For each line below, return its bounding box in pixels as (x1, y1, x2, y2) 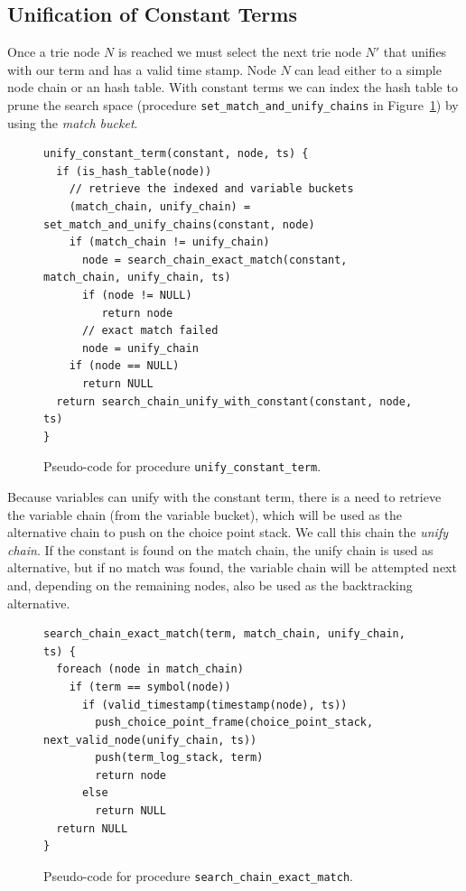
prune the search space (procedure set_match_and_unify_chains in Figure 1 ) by (7, 95, 459, 114)
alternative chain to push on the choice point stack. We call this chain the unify (7, 523, 448, 542)
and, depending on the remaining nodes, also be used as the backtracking (7, 575, 413, 594)
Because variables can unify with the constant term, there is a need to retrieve (7, 487, 442, 506)
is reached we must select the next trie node (117, 42, 361, 61)
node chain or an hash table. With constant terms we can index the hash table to (7, 78, 458, 97)
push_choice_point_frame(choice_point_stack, (95, 716, 374, 729)
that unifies (383, 42, 447, 61)
